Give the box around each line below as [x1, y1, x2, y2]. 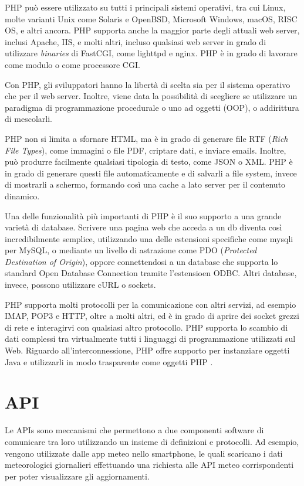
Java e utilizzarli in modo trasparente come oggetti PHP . [5, 355, 213, 368]
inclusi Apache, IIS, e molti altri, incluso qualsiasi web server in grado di [5, 35, 266, 47]
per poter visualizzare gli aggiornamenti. [5, 470, 150, 482]
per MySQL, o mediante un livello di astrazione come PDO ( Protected [5, 244, 257, 256]
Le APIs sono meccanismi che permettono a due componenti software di [5, 424, 264, 436]
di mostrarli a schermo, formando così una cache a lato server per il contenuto [5, 178, 286, 191]
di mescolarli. [5, 113, 53, 125]
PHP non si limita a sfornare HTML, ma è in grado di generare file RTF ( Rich [5, 132, 288, 144]
